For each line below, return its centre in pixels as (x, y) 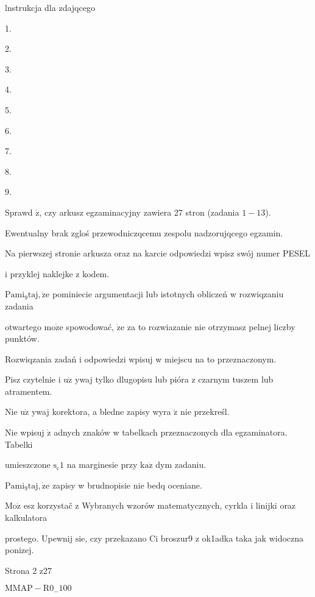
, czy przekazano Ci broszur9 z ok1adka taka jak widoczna (194, 538)
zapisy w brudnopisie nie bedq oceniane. (127, 485)
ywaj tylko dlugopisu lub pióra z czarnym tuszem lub (174, 379)
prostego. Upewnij (39, 538)
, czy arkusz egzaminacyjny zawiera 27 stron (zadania (139, 212)
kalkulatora (26, 518)
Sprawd (19, 212)
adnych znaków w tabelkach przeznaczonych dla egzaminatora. (171, 432)
